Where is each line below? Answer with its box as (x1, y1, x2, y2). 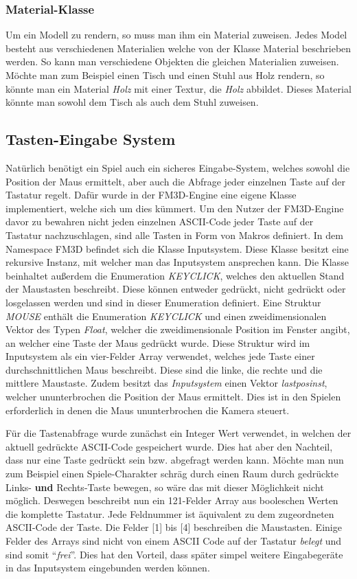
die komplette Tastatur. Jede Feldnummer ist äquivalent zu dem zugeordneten (5, 506, 334, 521)
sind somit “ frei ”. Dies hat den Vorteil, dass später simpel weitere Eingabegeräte (5, 547, 343, 561)
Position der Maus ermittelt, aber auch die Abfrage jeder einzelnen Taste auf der (5, 174, 345, 188)
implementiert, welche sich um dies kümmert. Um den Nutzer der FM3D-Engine (5, 201, 344, 215)
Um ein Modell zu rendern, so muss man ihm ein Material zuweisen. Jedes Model (5, 27, 347, 42)
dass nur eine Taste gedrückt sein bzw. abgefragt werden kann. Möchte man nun (5, 453, 344, 467)
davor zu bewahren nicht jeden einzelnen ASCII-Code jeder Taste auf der (5, 214, 314, 229)
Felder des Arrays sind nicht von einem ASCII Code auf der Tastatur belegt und (5, 534, 342, 548)
